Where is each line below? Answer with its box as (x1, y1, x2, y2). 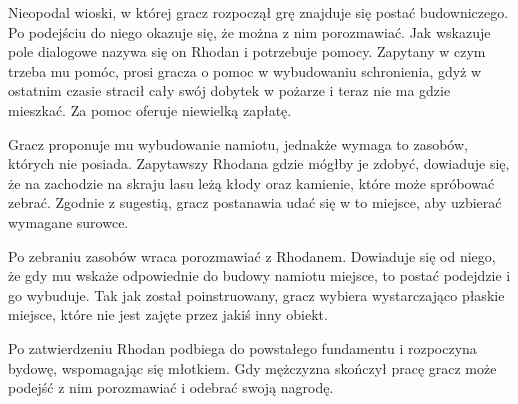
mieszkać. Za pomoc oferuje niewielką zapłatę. (8, 99, 292, 120)
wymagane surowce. (8, 211, 129, 232)
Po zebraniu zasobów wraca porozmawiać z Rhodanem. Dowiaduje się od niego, (8, 245, 496, 266)
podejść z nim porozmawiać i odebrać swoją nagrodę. (8, 377, 334, 398)
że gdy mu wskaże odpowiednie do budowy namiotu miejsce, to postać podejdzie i (8, 265, 511, 286)
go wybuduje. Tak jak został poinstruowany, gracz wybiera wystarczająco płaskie (8, 284, 505, 305)
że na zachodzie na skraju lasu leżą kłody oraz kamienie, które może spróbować (8, 172, 495, 193)
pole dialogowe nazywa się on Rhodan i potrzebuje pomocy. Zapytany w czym (8, 41, 486, 62)
